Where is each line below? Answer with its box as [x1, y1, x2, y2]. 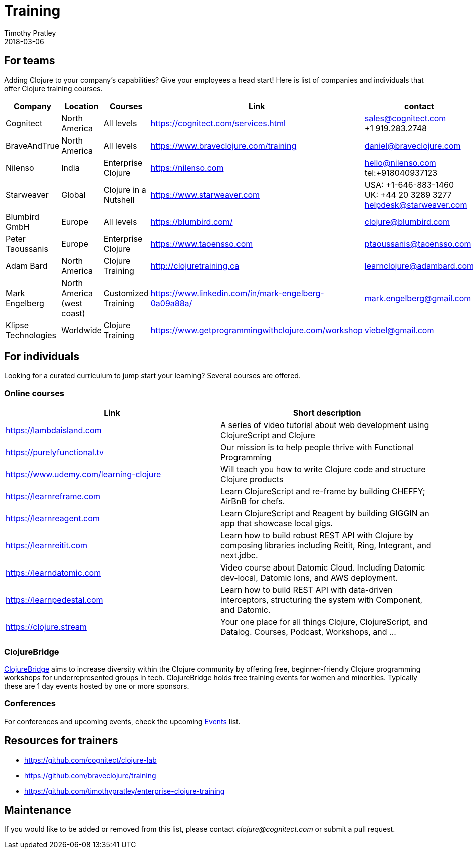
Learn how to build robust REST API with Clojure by [220, 530, 414, 541]
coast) [61, 308, 85, 318]
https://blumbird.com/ [150, 216, 233, 227]
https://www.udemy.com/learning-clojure [6, 469, 161, 480]
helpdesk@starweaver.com [364, 199, 467, 210]
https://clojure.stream [6, 622, 87, 632]
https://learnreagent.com [6, 513, 100, 524]
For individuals [4, 350, 80, 363]
